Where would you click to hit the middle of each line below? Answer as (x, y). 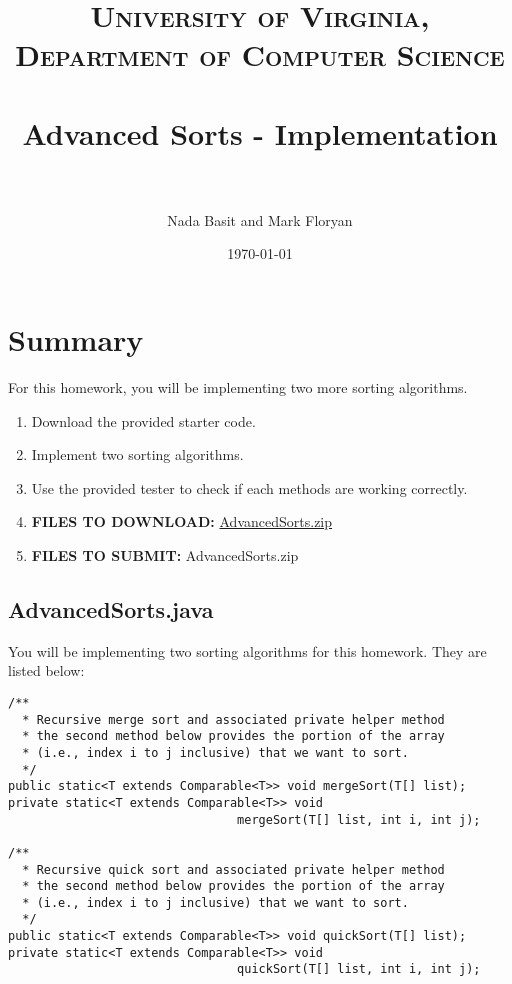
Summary (76, 339)
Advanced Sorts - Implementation (260, 132)
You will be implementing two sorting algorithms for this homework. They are (247, 650)
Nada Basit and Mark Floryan (260, 219)
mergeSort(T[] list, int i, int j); (359, 819)
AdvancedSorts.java (111, 608)
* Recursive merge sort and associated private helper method (233, 719)
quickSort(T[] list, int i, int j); (359, 969)
